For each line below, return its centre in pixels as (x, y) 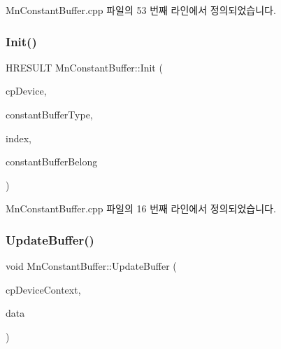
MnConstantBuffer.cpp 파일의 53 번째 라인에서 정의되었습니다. (141, 10)
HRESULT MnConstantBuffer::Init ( (84, 67)
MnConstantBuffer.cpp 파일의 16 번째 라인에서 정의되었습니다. (141, 208)
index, (19, 138)
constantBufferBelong (52, 162)
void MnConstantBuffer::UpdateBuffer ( (91, 266)
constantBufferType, (49, 114)
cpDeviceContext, (43, 289)
